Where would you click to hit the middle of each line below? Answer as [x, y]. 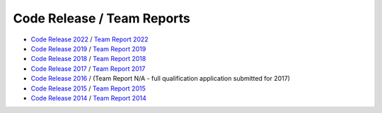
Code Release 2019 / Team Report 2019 [88, 48]
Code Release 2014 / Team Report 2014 [88, 98]
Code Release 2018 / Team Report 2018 [88, 59]
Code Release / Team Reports [102, 18]
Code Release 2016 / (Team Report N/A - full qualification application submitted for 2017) [160, 79]
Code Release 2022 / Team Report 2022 [89, 39]
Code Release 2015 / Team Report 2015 [88, 88]
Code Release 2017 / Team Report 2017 [88, 68]
